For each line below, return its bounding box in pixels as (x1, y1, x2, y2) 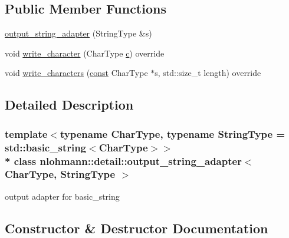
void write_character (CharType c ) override (5, 47, 165, 59)
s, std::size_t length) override (155, 67, 261, 79)
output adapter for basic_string (5, 190, 120, 202)
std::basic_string (5, 140, 87, 154)
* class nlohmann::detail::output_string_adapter (5, 153, 242, 168)
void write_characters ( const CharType (5, 67, 148, 79)
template (5, 126, 48, 141)
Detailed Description (5, 95, 134, 114)
